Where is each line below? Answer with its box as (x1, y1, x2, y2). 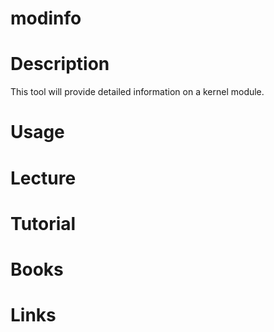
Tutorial (10, 212, 77, 235)
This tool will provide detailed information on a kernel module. (10, 86, 265, 98)
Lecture (10, 167, 77, 189)
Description (10, 53, 110, 76)
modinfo (10, 7, 82, 30)
